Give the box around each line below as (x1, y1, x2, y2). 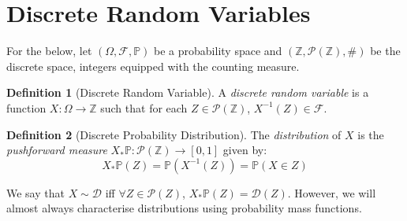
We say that (6, 184, 65, 201)
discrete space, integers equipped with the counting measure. (6, 57, 300, 74)
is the (357, 126, 384, 142)
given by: (222, 142, 267, 158)
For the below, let (6, 42, 92, 59)
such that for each (100, 99, 188, 116)
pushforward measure (6, 142, 107, 158)
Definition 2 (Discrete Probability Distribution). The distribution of (6, 126, 342, 142)
